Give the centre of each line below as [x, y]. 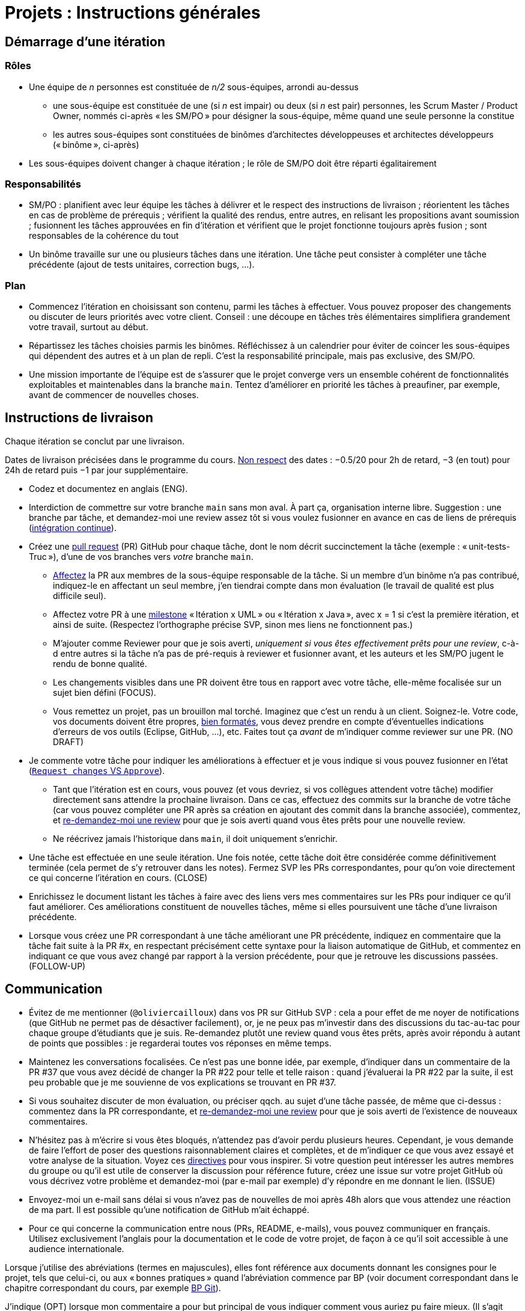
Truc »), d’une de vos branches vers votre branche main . [141, 556]
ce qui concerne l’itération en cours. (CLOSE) [118, 877]
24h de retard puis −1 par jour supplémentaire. [97, 470]
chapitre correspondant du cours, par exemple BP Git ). [113, 1288]
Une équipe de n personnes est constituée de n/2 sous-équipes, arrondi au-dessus [194, 87]
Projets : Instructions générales [133, 13]
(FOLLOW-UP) [57, 966]
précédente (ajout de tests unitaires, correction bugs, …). [142, 265]
